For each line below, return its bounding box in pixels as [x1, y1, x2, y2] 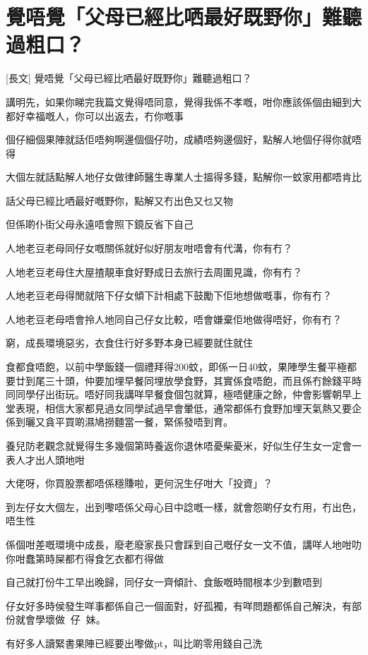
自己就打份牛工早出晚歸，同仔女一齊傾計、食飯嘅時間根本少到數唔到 [6, 575, 322, 589]
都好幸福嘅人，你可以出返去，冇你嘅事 [6, 108, 184, 123]
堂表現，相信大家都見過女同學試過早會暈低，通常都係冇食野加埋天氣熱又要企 [6, 400, 362, 415]
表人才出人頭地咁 [6, 452, 85, 467]
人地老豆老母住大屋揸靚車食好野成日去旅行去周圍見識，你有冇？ [6, 264, 302, 279]
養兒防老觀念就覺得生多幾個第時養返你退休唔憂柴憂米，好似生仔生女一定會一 [6, 438, 362, 452]
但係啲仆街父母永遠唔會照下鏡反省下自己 [6, 217, 194, 232]
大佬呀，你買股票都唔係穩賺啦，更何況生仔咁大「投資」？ [6, 476, 273, 491]
